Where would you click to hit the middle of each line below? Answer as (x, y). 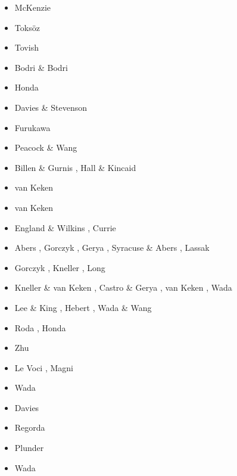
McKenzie (33, 7)
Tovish (26, 47)
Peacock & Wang (46, 147)
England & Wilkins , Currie (65, 227)
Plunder (29, 448)
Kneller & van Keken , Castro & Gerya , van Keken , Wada (123, 287)
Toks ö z (27, 27)
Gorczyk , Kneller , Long (60, 267)
